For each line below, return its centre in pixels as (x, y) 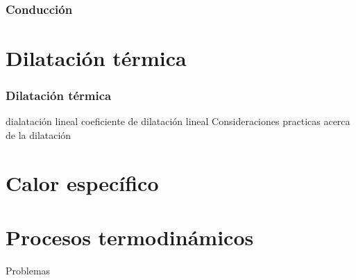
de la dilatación (39, 135)
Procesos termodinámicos (130, 237)
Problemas (28, 271)
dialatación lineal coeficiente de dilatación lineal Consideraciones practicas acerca (178, 121)
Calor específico (82, 182)
